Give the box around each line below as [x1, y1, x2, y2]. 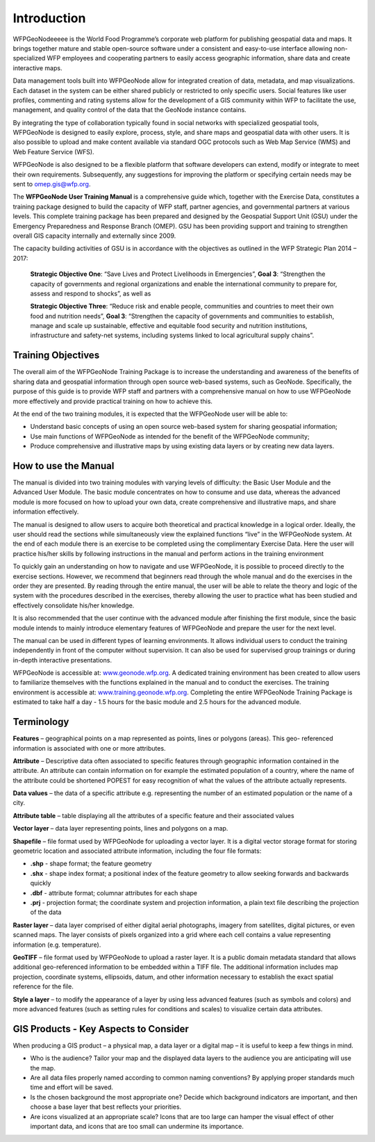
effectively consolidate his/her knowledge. [12, 601, 135, 610]
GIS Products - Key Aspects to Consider [12, 1022, 189, 1035]
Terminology [12, 716, 69, 728]
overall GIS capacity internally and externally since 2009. [12, 231, 176, 240]
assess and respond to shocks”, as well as [30, 289, 151, 297]
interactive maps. [12, 63, 62, 72]
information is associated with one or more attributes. [12, 744, 166, 752]
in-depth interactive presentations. [12, 655, 112, 664]
